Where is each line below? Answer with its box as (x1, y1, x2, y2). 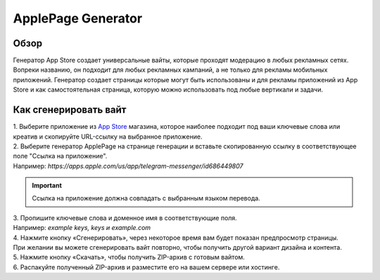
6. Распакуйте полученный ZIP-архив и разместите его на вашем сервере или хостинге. (13, 262, 280, 271)
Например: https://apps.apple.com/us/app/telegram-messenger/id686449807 (13, 162, 243, 170)
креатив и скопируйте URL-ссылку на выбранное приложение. (13, 132, 203, 141)
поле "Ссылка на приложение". (13, 152, 108, 160)
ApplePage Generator (13, 11, 143, 26)
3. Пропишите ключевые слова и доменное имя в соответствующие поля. (13, 213, 237, 222)
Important (32, 182, 63, 190)
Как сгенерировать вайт (13, 104, 127, 116)
